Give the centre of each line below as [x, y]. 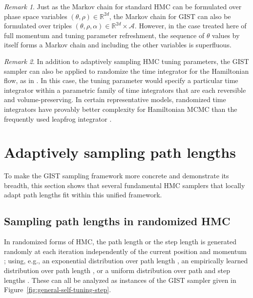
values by [226, 35]
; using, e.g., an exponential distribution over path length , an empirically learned [126, 261]
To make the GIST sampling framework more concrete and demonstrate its [116, 176]
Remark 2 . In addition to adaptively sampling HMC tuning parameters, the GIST [126, 61]
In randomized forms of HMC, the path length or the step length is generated [120, 242]
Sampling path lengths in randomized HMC [117, 221]
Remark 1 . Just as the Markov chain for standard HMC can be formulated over [123, 6]
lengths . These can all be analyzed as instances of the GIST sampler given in [120, 280]
